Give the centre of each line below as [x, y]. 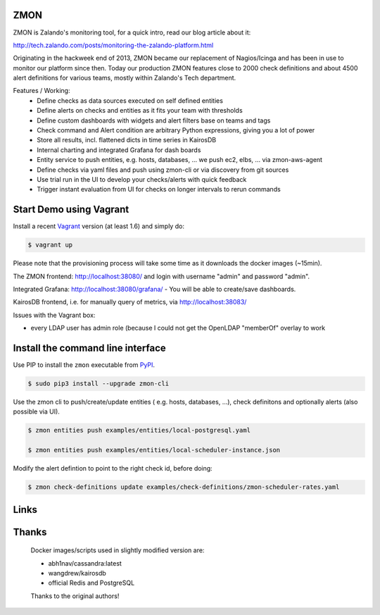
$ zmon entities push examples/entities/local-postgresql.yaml [139, 430]
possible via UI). [36, 411]
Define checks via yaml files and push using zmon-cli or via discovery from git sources [163, 170]
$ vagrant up [50, 245]
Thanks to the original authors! [75, 596]
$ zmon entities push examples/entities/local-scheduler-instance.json [154, 450]
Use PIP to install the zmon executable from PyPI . [84, 365]
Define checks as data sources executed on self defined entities [130, 100]
